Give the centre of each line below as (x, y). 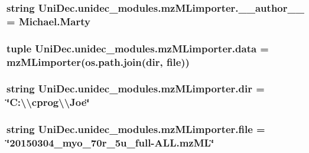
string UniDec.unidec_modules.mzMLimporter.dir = (136, 89)
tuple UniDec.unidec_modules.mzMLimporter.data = (138, 48)
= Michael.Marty (48, 21)
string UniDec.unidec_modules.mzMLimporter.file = (136, 129)
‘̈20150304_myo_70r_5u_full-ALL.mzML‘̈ (110, 143)
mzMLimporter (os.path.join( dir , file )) (98, 61)
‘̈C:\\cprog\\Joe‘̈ (48, 102)
